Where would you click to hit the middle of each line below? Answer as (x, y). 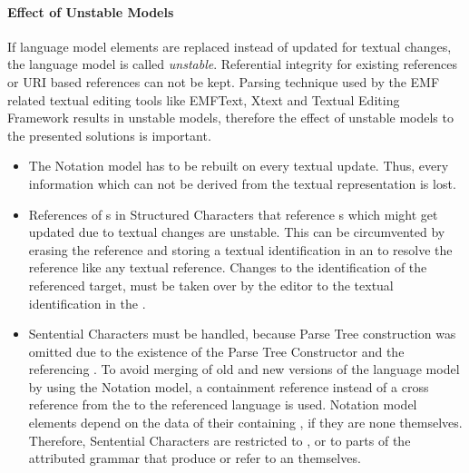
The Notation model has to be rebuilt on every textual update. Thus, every (239, 166)
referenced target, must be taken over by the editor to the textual (211, 285)
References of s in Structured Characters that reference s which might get (233, 214)
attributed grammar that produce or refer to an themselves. (195, 458)
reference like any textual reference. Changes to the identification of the (228, 267)
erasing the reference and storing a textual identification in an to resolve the (240, 249)
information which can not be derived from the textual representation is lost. (242, 183)
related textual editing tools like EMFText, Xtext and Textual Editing (204, 99)
